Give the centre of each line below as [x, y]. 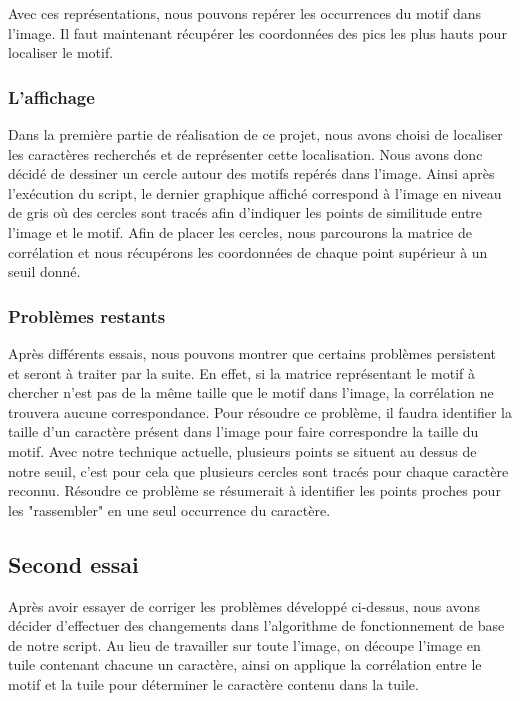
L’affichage [51, 96]
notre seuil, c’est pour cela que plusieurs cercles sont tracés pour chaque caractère [258, 470]
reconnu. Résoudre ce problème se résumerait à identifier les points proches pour [254, 490]
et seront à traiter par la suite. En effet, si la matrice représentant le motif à [241, 372]
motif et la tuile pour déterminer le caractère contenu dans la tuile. [213, 683]
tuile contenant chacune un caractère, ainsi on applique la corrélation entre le [245, 664]
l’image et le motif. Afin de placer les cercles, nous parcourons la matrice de [240, 231]
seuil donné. [44, 271]
